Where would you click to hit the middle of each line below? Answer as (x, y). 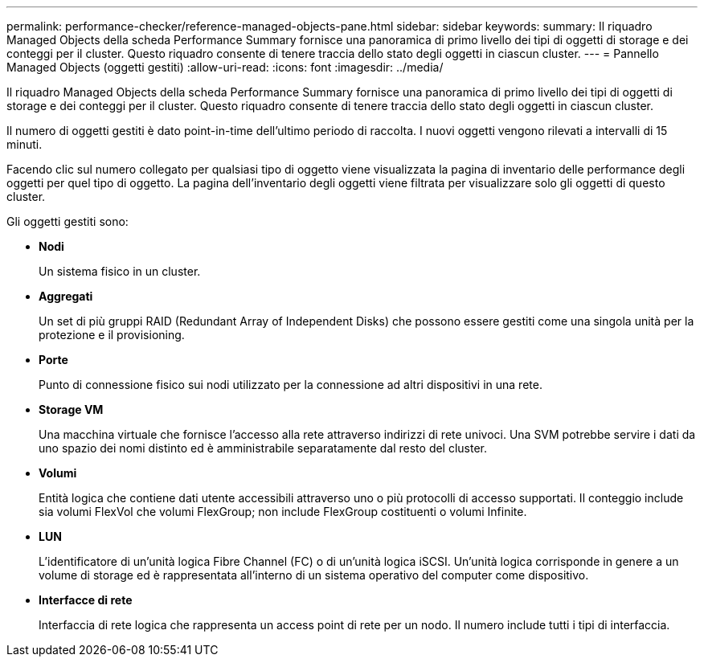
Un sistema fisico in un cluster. (120, 271)
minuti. (25, 144)
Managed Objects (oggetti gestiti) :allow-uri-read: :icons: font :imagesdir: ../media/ (225, 67)
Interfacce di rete (86, 600)
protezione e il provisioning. (112, 335)
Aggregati (66, 296)
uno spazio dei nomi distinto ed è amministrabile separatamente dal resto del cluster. (263, 448)
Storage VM (71, 409)
